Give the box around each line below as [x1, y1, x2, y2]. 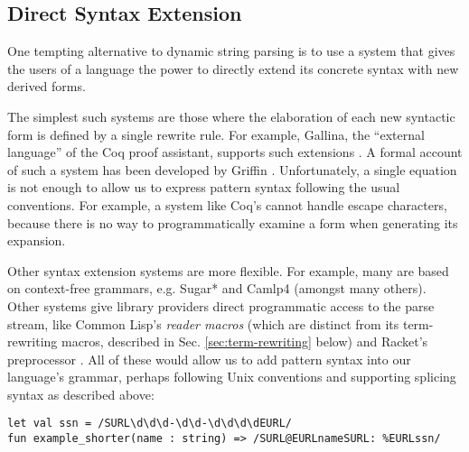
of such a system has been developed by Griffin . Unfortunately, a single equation [7, 160, 457, 179]
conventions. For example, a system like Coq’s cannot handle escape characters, [7, 195, 447, 214]
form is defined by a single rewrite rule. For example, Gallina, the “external [7, 125, 425, 143]
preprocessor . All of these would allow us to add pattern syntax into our [7, 349, 411, 368]
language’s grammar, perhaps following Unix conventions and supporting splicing [7, 367, 456, 386]
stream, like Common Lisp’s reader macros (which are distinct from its [7, 314, 399, 333]
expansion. [7, 231, 66, 250]
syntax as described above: [7, 384, 155, 403]
